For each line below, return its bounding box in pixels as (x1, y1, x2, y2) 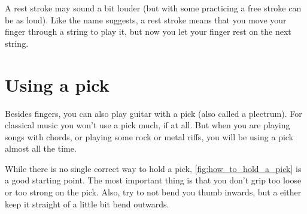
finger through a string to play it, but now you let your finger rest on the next (5, 25, 291, 38)
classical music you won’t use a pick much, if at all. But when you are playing (5, 119, 290, 131)
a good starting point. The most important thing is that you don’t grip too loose (5, 174, 302, 186)
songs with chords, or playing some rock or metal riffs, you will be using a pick (5, 130, 294, 143)
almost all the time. (5, 142, 77, 155)
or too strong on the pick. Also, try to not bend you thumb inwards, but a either (5, 186, 302, 198)
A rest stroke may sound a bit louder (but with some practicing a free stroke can (5, 2, 302, 14)
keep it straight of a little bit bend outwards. (5, 197, 169, 210)
